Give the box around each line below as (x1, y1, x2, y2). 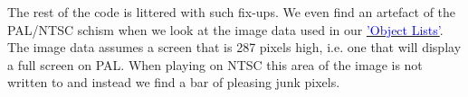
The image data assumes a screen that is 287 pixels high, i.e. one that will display (7, 38, 462, 57)
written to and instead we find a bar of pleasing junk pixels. (7, 73, 340, 92)
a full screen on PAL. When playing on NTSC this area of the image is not (7, 55, 423, 74)
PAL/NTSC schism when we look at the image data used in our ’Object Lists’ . (7, 20, 444, 39)
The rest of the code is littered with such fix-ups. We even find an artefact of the (7, 3, 456, 21)
